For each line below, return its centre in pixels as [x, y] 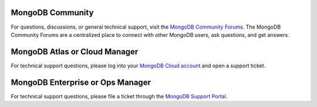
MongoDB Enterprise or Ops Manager [81, 82]
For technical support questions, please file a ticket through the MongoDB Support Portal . [119, 96]
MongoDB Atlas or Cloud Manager [75, 52]
